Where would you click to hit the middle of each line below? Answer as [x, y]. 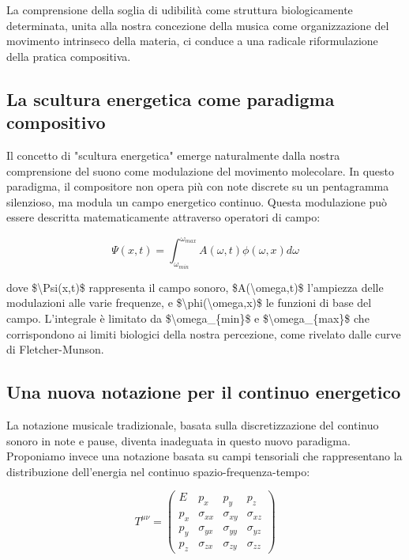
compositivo [56, 122]
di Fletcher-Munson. [55, 349]
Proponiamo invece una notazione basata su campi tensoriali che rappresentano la [204, 456]
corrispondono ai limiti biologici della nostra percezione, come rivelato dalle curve [204, 333]
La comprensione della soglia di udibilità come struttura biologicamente [180, 9]
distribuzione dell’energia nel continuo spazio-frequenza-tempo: [158, 471]
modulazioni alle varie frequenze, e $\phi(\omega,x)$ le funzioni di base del [189, 303]
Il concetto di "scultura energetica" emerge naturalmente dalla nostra [173, 155]
